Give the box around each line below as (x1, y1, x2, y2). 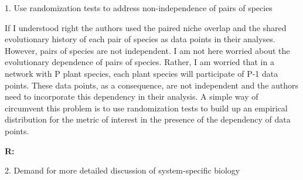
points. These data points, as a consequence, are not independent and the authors (5, 79, 299, 91)
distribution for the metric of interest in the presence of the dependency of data (5, 113, 291, 125)
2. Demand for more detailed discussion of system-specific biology (5, 164, 240, 176)
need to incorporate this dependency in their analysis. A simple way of (5, 90, 258, 103)
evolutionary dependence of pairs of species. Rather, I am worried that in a (5, 56, 274, 68)
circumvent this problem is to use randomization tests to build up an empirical (5, 101, 288, 114)
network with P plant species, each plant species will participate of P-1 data (5, 67, 278, 79)
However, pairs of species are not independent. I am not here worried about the (5, 44, 290, 56)
